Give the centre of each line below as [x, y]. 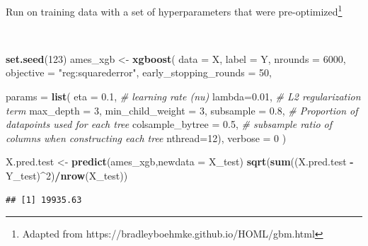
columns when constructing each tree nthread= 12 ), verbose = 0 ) [146, 137]
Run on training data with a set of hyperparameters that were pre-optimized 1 [174, 10]
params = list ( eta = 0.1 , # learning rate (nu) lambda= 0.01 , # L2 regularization [183, 96]
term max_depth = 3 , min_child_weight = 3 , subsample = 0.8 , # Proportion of [182, 110]
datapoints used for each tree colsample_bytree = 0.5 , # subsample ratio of [169, 124]
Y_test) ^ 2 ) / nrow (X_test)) [67, 175]
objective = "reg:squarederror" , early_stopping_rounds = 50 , [139, 72]
